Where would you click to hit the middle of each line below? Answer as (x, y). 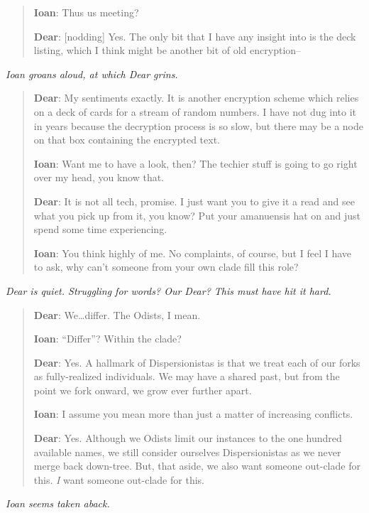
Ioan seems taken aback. (58, 503)
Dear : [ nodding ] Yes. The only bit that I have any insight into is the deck (195, 36)
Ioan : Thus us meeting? (86, 12)
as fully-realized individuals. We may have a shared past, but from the (187, 376)
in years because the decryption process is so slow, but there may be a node (198, 125)
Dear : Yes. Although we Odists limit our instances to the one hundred (188, 438)
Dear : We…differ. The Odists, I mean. (117, 314)
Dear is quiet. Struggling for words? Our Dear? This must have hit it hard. (169, 290)
